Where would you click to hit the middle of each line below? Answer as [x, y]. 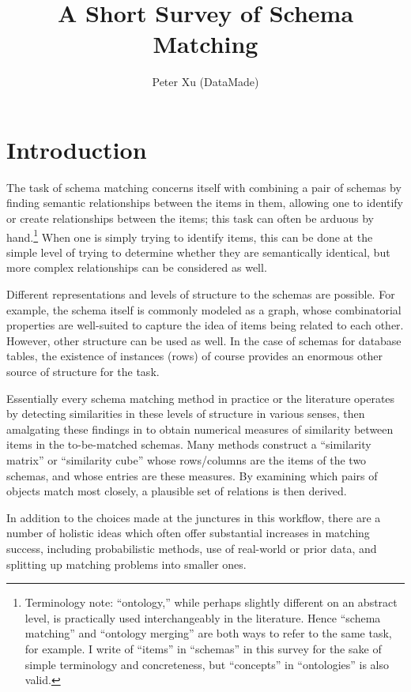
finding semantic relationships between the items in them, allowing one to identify [205, 203]
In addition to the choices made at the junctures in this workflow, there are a [194, 517]
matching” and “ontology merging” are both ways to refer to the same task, [208, 633]
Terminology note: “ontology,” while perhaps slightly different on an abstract [211, 602]
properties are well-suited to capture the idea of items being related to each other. [205, 325]
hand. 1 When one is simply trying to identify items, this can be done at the [190, 235]
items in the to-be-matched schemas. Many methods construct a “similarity [189, 444]
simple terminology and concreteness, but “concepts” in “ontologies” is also [207, 664]
